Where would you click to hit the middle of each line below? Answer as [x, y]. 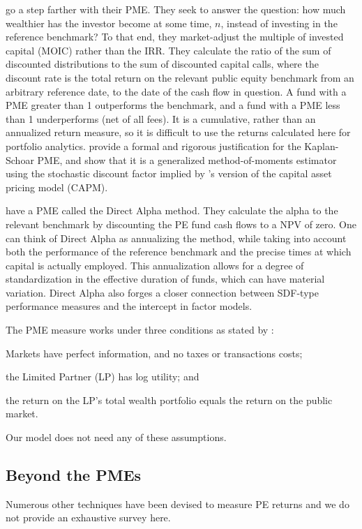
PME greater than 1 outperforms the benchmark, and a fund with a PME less [173, 105]
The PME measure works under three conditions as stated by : [140, 330]
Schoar [20, 159]
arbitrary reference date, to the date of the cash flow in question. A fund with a [176, 91]
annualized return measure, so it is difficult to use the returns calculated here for [178, 132]
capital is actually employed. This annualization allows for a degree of [155, 265]
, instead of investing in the [279, 23]
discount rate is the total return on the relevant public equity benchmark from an [180, 77]
